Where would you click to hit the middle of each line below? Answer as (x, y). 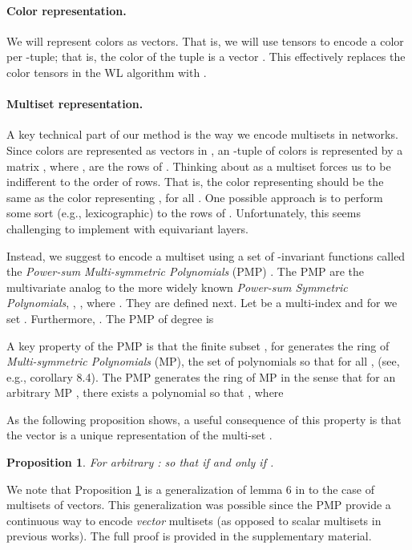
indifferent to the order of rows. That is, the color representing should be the (195, 182)
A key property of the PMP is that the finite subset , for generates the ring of (198, 345)
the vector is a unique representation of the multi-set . (139, 435)
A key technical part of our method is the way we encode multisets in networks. (202, 134)
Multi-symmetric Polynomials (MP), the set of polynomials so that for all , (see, (203, 361)
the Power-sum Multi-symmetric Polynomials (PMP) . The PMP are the (186, 271)
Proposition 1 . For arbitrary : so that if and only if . (140, 462)
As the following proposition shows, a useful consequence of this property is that (204, 419)
